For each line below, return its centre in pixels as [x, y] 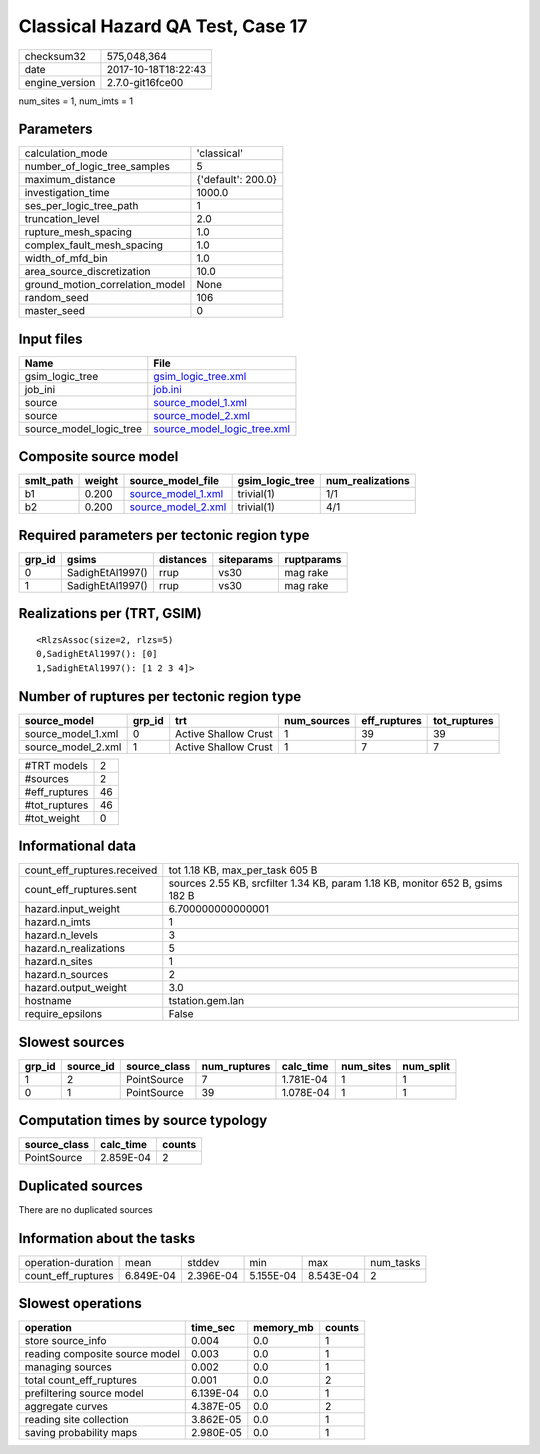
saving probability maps [81, 1433]
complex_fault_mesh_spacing [94, 245]
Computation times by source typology [143, 1120]
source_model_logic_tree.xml [221, 428]
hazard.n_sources [66, 975]
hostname [48, 1001]
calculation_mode [66, 153]
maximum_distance [70, 180]
